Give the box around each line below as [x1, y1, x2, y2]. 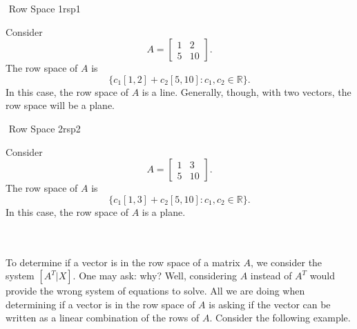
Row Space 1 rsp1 [8, 1, 81, 15]
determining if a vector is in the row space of [6, 297, 195, 311]
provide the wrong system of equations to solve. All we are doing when [6, 283, 305, 298]
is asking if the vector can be [209, 297, 331, 311]
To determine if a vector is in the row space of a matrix [6, 255, 240, 269]
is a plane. [142, 204, 186, 219]
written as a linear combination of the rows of [6, 310, 200, 325]
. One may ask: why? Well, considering [73, 268, 238, 283]
